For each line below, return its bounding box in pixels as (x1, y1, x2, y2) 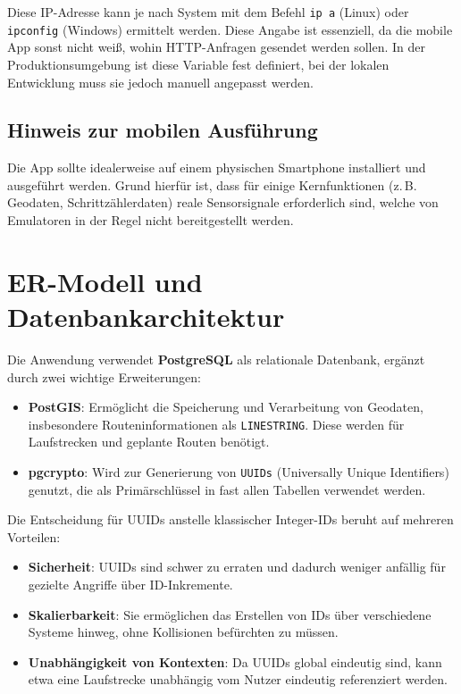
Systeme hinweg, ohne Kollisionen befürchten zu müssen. (28, 623, 339, 641)
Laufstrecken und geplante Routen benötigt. (28, 432, 270, 451)
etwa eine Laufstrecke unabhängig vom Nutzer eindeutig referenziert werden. (28, 670, 448, 689)
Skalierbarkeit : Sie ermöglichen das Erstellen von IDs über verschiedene (28, 605, 432, 623)
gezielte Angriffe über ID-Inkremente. (28, 575, 233, 594)
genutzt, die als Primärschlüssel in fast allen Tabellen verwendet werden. (28, 480, 426, 498)
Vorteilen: (7, 527, 61, 546)
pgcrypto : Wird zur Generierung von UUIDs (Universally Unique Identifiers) (28, 463, 449, 481)
